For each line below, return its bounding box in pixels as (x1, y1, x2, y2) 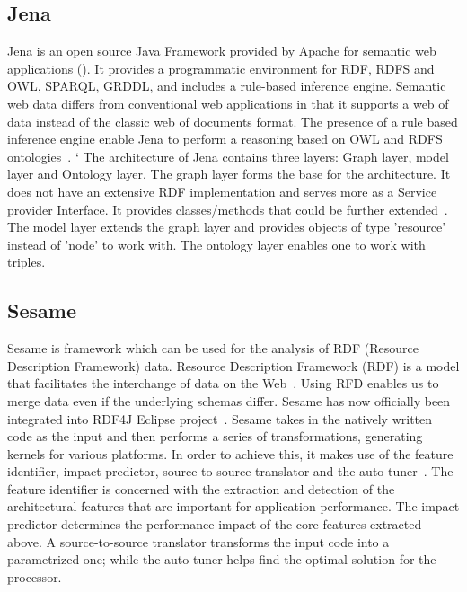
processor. (7, 567, 62, 586)
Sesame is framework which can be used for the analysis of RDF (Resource (7, 339, 419, 358)
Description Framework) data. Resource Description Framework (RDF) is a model (7, 356, 460, 375)
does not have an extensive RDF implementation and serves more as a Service (7, 181, 437, 200)
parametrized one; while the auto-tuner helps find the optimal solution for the (7, 550, 436, 569)
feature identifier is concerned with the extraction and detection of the (7, 479, 395, 498)
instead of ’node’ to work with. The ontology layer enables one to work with (7, 234, 426, 253)
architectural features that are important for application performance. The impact (7, 497, 460, 516)
